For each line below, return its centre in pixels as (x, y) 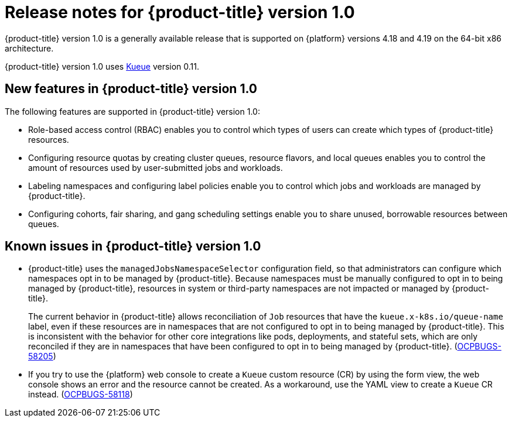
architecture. (29, 48)
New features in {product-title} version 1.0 (131, 89)
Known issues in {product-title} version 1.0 (133, 246)
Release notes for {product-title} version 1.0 (180, 12)
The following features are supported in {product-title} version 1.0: (132, 111)
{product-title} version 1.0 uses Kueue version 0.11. (102, 66)
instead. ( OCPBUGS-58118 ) (81, 394)
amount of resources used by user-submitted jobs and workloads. (156, 167)
